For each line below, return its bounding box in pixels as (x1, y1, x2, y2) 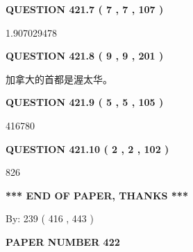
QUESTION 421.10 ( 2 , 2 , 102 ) (6, 141, 169, 156)
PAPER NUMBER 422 (6, 234, 120, 249)
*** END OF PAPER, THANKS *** (6, 188, 188, 202)
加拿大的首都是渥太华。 (6, 71, 112, 86)
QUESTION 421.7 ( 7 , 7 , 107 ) (6, 2, 164, 16)
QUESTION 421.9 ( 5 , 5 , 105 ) (6, 95, 164, 109)
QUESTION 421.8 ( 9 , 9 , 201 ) (6, 48, 164, 63)
